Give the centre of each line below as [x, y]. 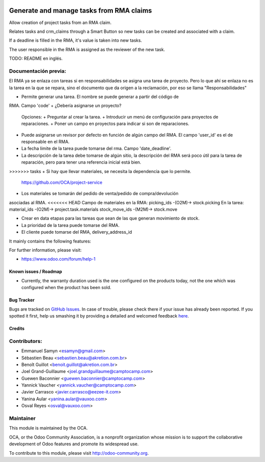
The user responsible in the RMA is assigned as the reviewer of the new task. [87, 49]
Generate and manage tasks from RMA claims [80, 11]
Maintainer [22, 418]
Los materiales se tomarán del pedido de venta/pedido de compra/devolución [100, 194]
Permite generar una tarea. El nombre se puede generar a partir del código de [100, 97]
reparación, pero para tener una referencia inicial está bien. [81, 162]
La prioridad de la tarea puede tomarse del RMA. [70, 225]
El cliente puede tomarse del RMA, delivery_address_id [77, 232]
